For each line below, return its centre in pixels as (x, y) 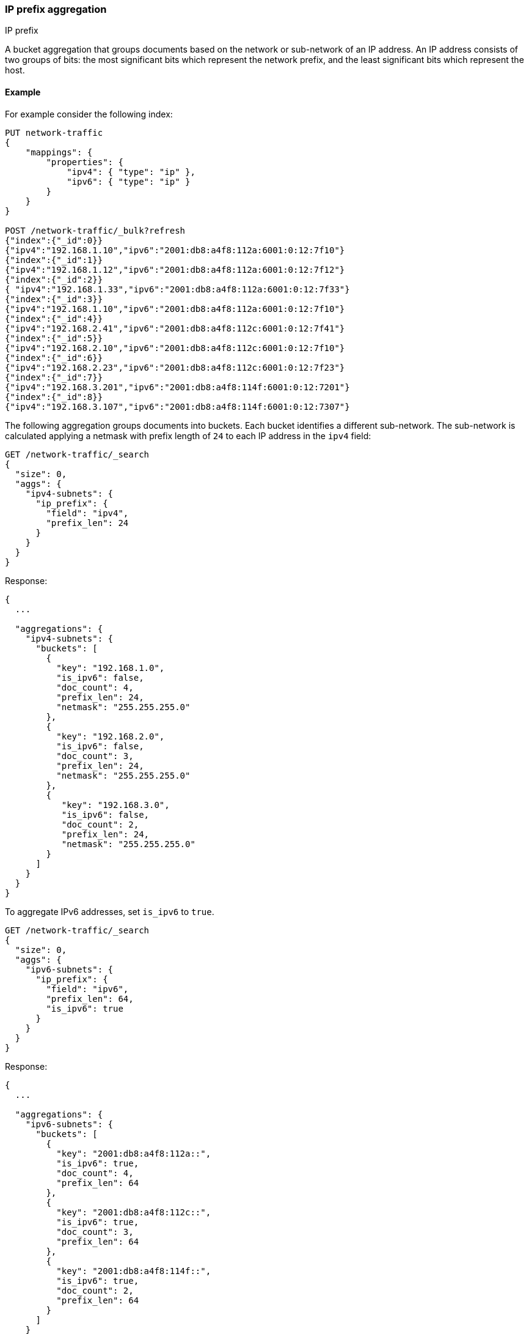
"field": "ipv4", (87, 513)
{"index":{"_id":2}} (54, 279)
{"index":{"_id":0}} (54, 240)
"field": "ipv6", (87, 989)
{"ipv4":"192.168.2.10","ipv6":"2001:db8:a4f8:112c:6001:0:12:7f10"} (175, 348)
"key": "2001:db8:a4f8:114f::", (134, 1271)
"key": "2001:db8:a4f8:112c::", (134, 1212)
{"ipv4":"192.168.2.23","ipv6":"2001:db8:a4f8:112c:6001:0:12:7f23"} (175, 367)
